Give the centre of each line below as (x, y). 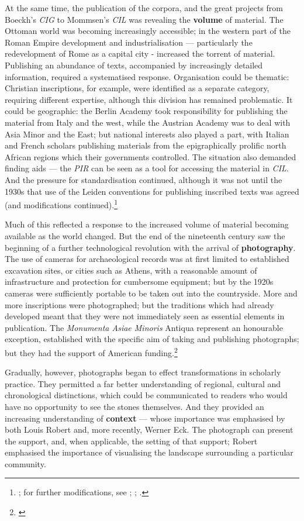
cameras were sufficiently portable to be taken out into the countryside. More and (151, 293)
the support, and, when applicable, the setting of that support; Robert (131, 441)
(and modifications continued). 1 (61, 204)
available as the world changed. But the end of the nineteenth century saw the (145, 235)
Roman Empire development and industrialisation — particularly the (129, 42)
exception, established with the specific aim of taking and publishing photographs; (152, 339)
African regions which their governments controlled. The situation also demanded (151, 156)
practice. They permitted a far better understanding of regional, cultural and (143, 383)
